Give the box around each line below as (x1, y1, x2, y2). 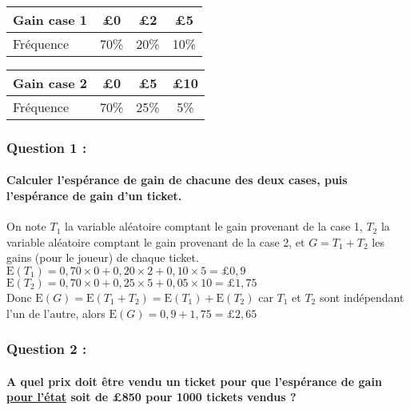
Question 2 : (6, 339, 87, 359)
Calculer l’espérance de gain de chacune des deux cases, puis (6, 171, 348, 188)
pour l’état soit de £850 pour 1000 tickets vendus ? (6, 388, 297, 405)
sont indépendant (319, 289, 404, 306)
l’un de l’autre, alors (6, 304, 105, 321)
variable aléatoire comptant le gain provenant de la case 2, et (6, 233, 305, 250)
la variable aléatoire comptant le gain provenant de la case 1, (64, 218, 363, 235)
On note (6, 218, 46, 235)
